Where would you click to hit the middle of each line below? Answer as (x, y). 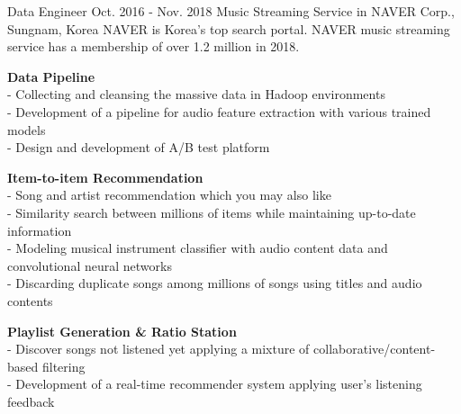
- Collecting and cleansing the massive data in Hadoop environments (196, 94)
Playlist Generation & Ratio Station (122, 331)
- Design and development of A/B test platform (139, 147)
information (40, 230)
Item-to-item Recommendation (105, 177)
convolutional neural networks (90, 265)
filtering (63, 366)
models (27, 129)
